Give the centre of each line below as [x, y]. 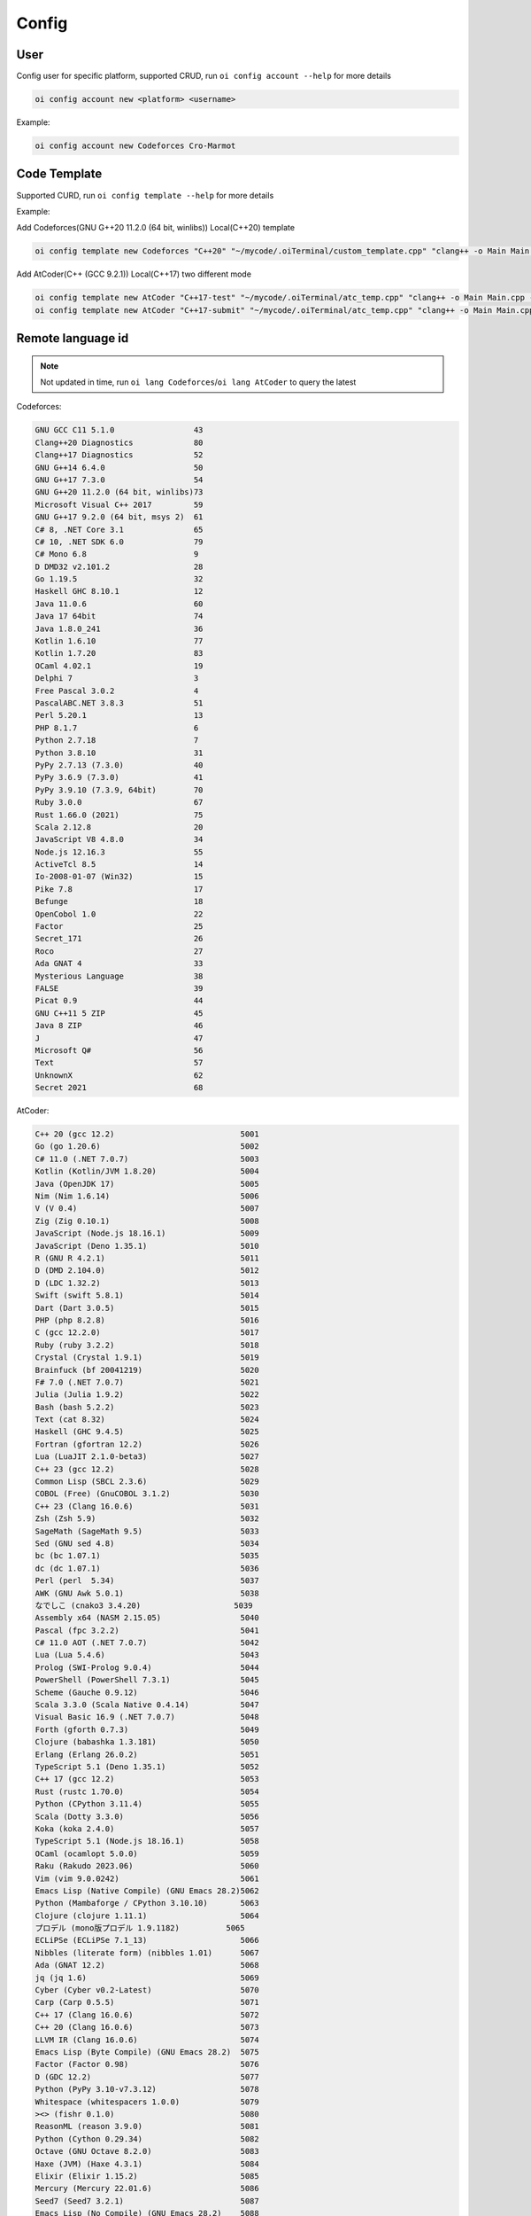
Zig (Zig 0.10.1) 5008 [147, 1221]
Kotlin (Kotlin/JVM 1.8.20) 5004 [147, 1171]
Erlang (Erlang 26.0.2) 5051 [147, 1754]
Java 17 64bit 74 [119, 616]
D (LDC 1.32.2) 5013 [147, 1283]
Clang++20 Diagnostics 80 [119, 442]
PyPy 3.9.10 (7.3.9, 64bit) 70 [119, 790]
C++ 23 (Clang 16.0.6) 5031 [147, 1506]
